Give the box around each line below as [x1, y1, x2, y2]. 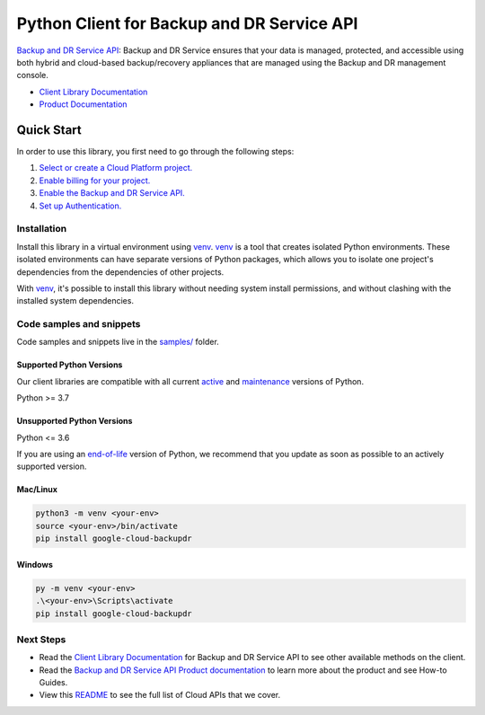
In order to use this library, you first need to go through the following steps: [16, 146, 295, 157]
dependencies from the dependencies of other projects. [16, 266, 225, 278]
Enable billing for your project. [39, 175, 151, 186]
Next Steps [16, 633, 66, 646]
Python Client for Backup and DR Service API [16, 13, 358, 33]
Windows [16, 559, 53, 569]
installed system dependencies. [16, 296, 135, 306]
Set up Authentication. [39, 200, 122, 211]
